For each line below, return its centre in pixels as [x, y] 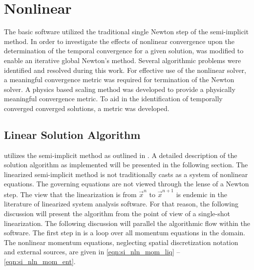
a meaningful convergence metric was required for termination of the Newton [119, 79]
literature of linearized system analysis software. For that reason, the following [121, 204]
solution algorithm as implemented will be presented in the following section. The [126, 165]
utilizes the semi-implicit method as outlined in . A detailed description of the [121, 155]
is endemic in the [201, 194]
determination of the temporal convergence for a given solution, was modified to [124, 51]
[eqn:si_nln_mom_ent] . [40, 261]
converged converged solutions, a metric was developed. [87, 108]
